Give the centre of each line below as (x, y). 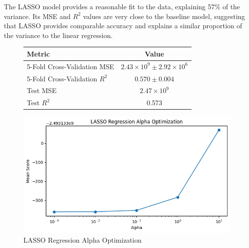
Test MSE (42, 90)
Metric (38, 53)
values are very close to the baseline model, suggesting (164, 16)
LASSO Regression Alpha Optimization (83, 239)
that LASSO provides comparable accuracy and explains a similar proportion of (123, 26)
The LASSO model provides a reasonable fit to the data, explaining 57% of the (122, 6)
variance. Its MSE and (37, 16)
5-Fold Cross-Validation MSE (71, 66)
